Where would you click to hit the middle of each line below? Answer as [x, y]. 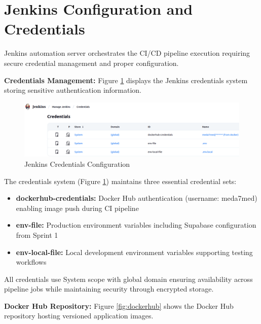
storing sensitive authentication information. [73, 90]
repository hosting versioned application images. [79, 316]
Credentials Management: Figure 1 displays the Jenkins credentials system [126, 80]
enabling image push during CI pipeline [77, 208]
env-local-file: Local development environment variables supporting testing [134, 252]
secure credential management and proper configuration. [91, 63]
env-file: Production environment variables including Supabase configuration [136, 225]
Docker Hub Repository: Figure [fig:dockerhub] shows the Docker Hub [119, 305]
